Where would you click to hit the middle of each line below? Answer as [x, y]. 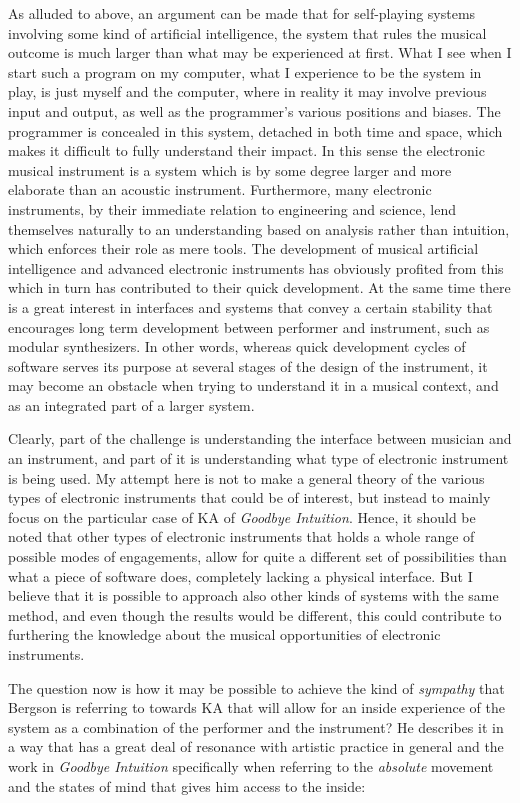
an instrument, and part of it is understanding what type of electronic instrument [258, 458]
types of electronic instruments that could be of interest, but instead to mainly [249, 497]
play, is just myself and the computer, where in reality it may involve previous [247, 91]
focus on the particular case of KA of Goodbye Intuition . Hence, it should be [242, 516]
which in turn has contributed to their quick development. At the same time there [259, 287]
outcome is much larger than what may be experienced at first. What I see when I [260, 52]
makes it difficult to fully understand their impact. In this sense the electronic [246, 150]
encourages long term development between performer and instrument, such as [249, 326]
